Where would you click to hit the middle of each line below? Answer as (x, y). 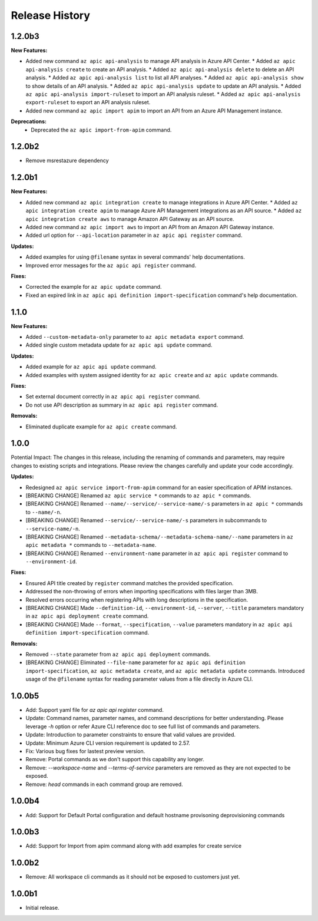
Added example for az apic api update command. (91, 367)
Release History (51, 15)
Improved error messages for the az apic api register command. (111, 265)
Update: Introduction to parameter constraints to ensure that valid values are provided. (130, 735)
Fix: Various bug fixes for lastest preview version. (85, 751)
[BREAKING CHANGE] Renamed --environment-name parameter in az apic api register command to (157, 553)
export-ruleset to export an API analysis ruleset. (88, 103)
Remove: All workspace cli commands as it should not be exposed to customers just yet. (133, 877)
